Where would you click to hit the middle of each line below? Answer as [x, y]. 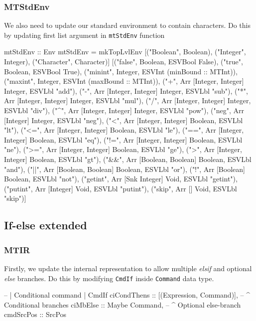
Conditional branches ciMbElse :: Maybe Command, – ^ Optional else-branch [123, 304]
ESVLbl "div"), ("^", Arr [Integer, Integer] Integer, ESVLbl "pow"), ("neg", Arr [124, 110]
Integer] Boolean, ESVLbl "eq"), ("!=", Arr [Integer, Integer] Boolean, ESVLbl [123, 139]
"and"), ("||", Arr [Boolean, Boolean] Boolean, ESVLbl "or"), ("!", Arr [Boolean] [125, 169]
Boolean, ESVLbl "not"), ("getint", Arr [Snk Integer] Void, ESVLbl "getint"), [121, 179]
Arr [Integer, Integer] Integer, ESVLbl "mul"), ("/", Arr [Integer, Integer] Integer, [128, 100]
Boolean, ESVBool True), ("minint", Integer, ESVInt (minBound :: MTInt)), [121, 71]
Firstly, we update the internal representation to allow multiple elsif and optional [128, 268]
